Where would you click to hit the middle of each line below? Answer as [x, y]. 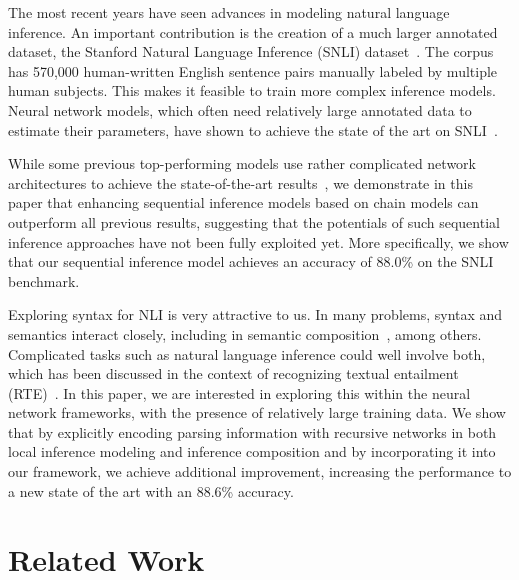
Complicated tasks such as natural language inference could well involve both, [247, 353]
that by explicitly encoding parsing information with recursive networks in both [252, 431]
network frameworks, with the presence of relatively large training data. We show [257, 412]
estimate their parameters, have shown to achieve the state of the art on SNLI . [253, 129]
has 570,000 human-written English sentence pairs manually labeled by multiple [253, 70]
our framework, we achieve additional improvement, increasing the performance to [260, 471]
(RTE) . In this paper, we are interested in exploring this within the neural [239, 392]
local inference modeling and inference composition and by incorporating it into [252, 451]
